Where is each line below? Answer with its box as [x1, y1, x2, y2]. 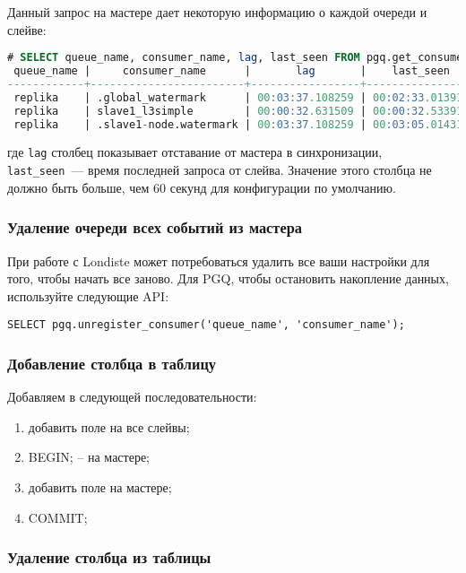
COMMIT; [28, 508, 88, 526]
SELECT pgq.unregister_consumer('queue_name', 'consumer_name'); [7, 318, 405, 332]
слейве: [7, 20, 47, 39]
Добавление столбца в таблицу [7, 352, 217, 374]
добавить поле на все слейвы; [28, 417, 190, 436]
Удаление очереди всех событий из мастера [7, 216, 302, 239]
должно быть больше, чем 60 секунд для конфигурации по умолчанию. [7, 178, 396, 196]
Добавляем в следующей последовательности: [7, 387, 257, 406]
